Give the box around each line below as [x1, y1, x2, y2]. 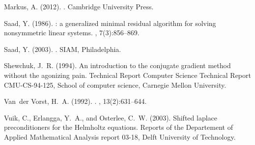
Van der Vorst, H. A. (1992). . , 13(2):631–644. [4, 96, 147, 106]
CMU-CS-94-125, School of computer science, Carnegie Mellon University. [4, 79, 227, 90]
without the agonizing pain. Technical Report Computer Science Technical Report [4, 70, 251, 80]
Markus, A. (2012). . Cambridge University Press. [4, 1, 154, 11]
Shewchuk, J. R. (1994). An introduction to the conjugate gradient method [4, 60, 231, 71]
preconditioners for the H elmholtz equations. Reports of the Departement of [4, 122, 233, 132]
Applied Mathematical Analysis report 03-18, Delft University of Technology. [4, 131, 236, 142]
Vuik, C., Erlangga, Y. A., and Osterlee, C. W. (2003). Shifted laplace [4, 112, 218, 122]
